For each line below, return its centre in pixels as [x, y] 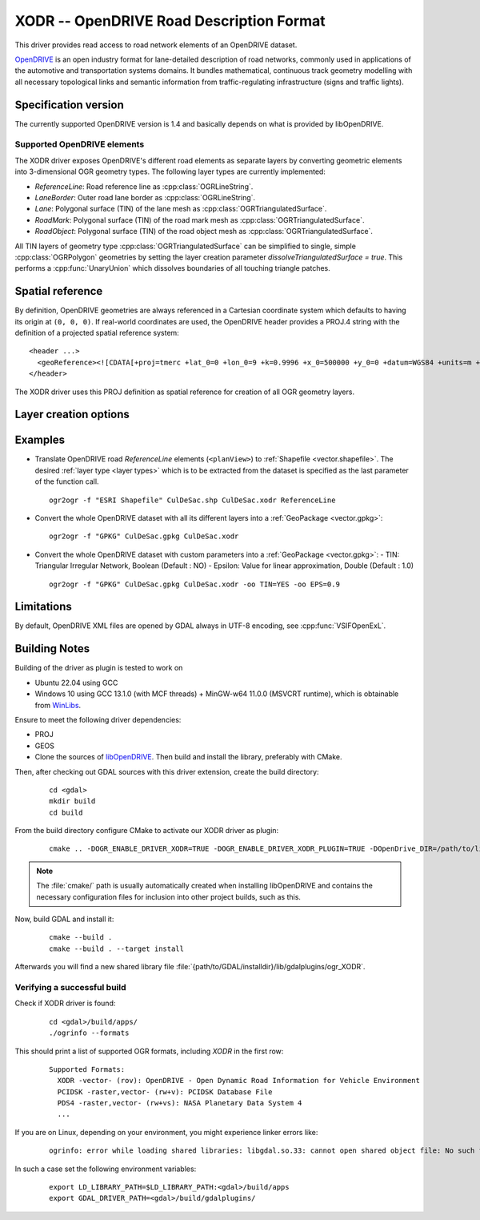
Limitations [43, 607]
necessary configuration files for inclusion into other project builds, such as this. [169, 896]
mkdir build [72, 801]
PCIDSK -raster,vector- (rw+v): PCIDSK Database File [165, 1092]
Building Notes [52, 649]
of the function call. [67, 481]
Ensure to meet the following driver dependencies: [98, 719]
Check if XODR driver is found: [65, 1003]
